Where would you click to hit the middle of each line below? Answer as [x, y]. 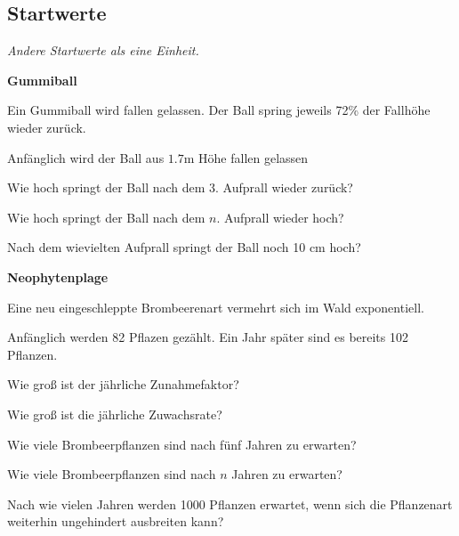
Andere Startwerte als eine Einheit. [103, 50]
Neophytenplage [58, 276]
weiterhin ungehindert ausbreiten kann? [116, 521]
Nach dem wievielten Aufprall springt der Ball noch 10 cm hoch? [184, 247]
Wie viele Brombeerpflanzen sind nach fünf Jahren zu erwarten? [182, 444]
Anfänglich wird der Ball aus [86, 157]
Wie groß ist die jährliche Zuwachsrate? [115, 414]
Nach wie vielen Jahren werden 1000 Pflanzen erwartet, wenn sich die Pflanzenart [230, 504]
